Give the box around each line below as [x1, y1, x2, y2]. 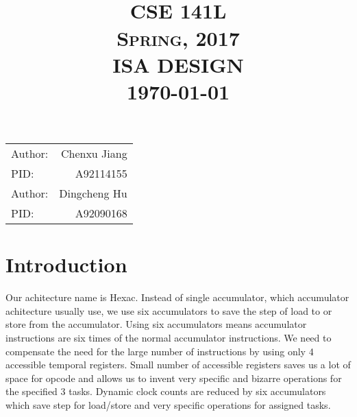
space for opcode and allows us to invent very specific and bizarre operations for [5, 370, 342, 385]
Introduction [5, 250, 127, 278]
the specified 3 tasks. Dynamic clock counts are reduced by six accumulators [5, 384, 326, 398]
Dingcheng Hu [59, 185, 127, 202]
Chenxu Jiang [60, 145, 127, 162]
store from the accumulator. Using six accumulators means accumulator [5, 317, 307, 331]
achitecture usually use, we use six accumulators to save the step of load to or [5, 303, 332, 318]
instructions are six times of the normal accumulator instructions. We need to [5, 331, 332, 345]
